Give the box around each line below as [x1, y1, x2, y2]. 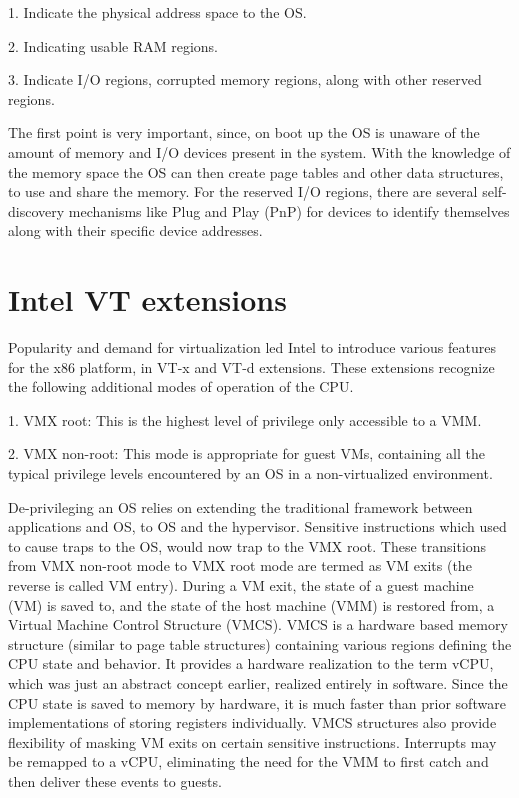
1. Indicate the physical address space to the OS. [8, 2, 307, 22]
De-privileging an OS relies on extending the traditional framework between [8, 496, 473, 517]
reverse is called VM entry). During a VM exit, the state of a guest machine [8, 575, 474, 595]
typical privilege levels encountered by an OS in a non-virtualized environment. [8, 463, 493, 484]
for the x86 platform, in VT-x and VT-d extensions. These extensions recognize [8, 356, 495, 377]
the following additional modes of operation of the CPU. [8, 376, 354, 397]
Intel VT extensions [8, 279, 287, 320]
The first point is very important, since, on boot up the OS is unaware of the [8, 122, 480, 143]
